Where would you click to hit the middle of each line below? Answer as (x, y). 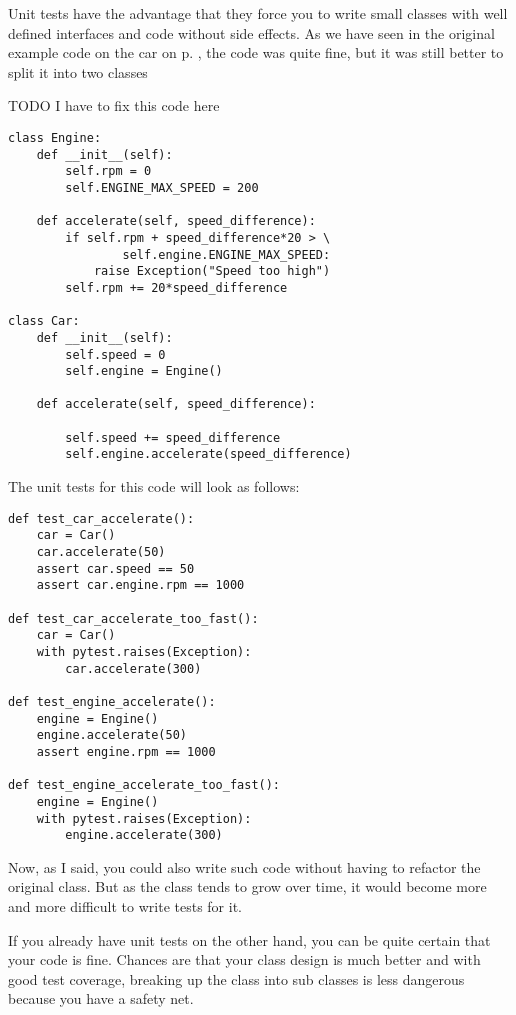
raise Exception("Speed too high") (212, 271)
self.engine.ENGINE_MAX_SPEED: (226, 254)
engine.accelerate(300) (144, 835)
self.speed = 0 (115, 354)
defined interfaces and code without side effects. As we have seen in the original (251, 32)
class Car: (44, 321)
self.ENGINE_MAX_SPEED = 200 (162, 187)
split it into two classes (78, 71)
